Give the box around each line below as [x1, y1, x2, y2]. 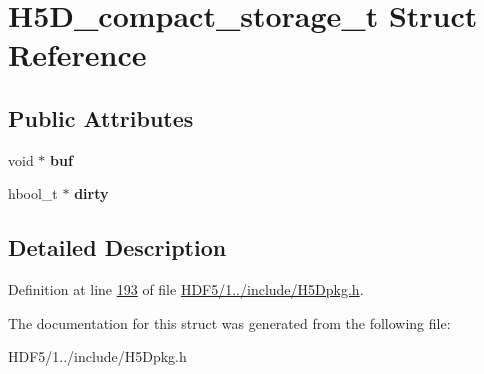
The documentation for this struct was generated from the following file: [8, 312, 451, 333]
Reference [8, 34, 147, 75]
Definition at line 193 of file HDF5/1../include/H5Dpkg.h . [8, 279, 364, 300]
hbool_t [8, 183, 58, 204]
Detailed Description [8, 232, 227, 263]
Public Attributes [8, 102, 194, 133]
